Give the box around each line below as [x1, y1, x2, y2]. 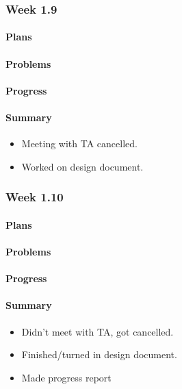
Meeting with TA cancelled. [21, 136, 138, 151]
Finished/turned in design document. [21, 347, 177, 362]
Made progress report [21, 370, 112, 384]
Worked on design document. [21, 159, 144, 173]
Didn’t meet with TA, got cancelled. [21, 324, 174, 338]
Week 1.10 [5, 188, 64, 205]
